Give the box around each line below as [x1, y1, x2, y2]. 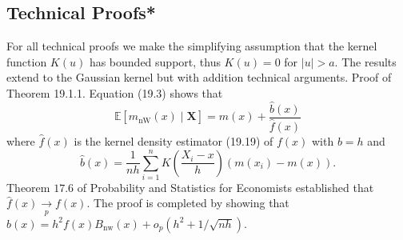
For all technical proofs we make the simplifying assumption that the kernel [6, 38, 377, 54]
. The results [334, 53, 397, 70]
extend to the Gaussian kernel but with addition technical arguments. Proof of [6, 69, 392, 86]
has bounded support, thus [89, 53, 221, 70]
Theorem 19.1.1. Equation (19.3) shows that [6, 84, 223, 101]
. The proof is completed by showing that [86, 194, 289, 211]
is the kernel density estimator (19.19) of [74, 132, 273, 149]
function [6, 53, 47, 70]
